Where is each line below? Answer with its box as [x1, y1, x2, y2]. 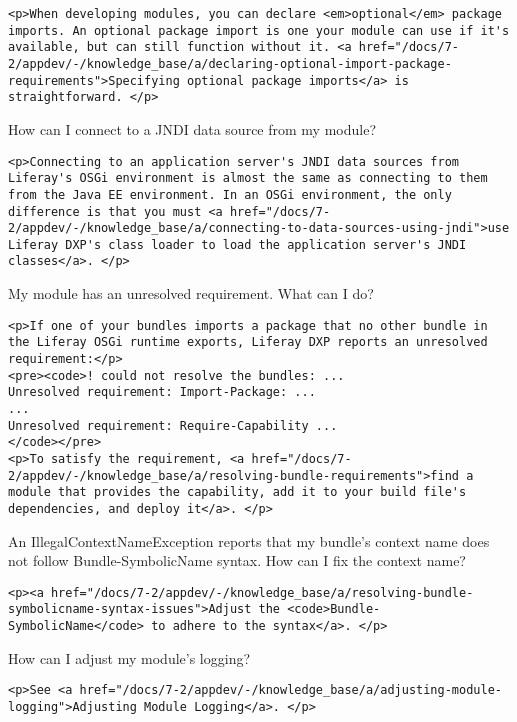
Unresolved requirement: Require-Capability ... [8, 418, 338, 433]
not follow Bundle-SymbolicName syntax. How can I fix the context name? [8, 550, 466, 571]
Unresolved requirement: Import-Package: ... [8, 385, 316, 400]
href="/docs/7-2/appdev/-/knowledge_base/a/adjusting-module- [79, 683, 502, 698]
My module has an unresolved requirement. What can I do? [8, 283, 374, 304]
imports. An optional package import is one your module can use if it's [8, 23, 510, 38]
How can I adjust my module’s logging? [8, 647, 251, 668]
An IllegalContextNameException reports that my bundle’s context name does [8, 530, 490, 551]
